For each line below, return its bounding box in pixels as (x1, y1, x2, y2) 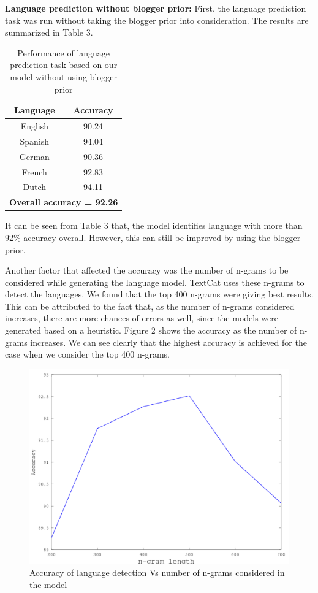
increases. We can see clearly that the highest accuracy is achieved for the (30, 335, 307, 348)
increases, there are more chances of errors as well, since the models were (5, 312, 279, 324)
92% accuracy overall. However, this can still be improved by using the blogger (5, 231, 301, 243)
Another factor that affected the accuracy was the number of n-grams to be (5, 264, 289, 277)
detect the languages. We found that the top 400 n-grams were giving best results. (5, 288, 314, 300)
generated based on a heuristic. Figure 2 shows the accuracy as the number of (5, 324, 297, 337)
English (20, 120, 49, 132)
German (19, 150, 50, 163)
